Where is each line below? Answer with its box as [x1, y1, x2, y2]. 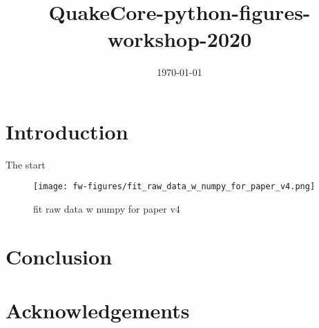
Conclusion [6, 242, 113, 270]
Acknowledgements [6, 296, 190, 325]
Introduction [6, 117, 128, 145]
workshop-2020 [107, 25, 252, 53]
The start [6, 157, 46, 171]
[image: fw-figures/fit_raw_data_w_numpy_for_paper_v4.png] [33, 182, 316, 192]
